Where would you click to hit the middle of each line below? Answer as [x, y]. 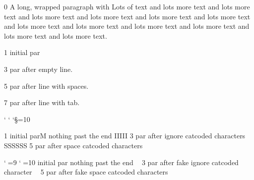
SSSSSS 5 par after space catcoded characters [73, 145]
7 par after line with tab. [42, 102]
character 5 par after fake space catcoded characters [86, 172]
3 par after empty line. [38, 69]
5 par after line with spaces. [46, 86]
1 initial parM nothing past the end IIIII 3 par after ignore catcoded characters [125, 136]
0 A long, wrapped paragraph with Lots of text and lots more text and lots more [127, 6]
